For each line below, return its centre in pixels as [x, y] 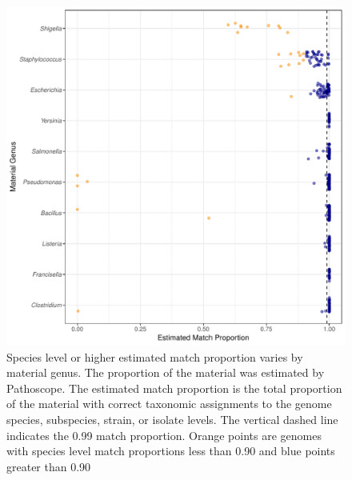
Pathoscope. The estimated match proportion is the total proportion [174, 388]
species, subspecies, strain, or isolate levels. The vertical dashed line [172, 419]
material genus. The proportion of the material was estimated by [166, 372]
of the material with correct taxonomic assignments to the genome [169, 404]
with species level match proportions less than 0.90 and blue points [171, 451]
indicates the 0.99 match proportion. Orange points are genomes [164, 435]
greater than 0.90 [49, 466]
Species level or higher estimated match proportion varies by [155, 356]
